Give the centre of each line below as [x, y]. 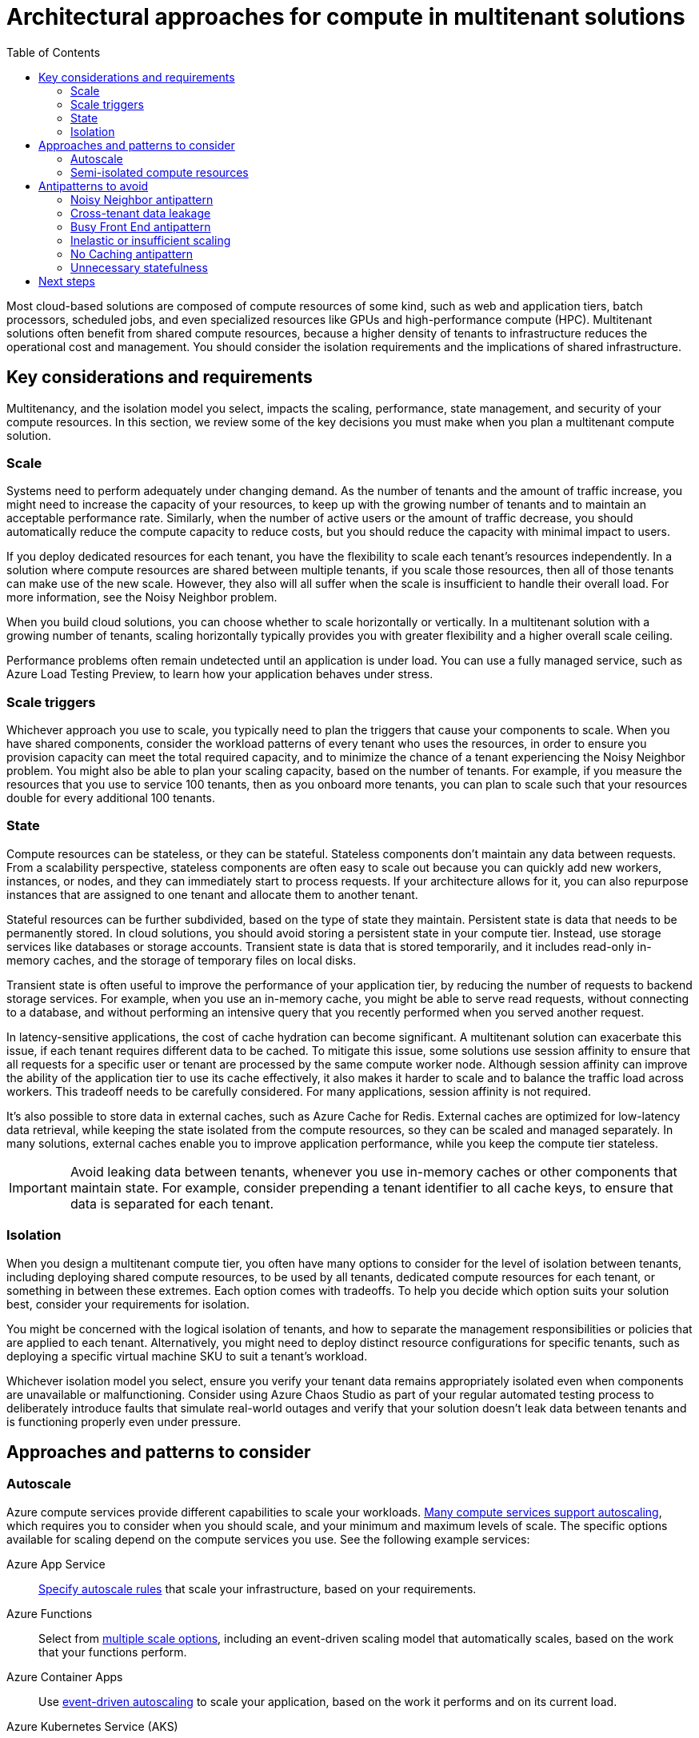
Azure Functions [50, 1613]
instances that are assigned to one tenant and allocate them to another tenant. [212, 894]
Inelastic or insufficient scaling [151, 240]
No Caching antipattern [132, 254]
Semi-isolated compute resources [160, 172]
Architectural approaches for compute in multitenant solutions [346, 17]
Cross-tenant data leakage [141, 213]
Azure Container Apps [65, 1676]
